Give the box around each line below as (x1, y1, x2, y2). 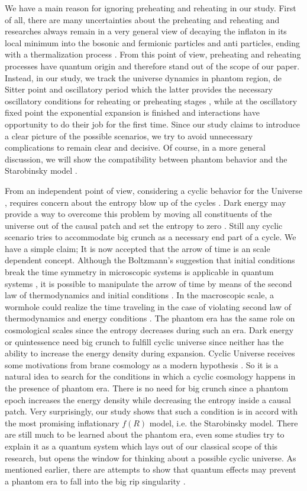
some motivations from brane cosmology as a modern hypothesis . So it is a (5, 358, 279, 371)
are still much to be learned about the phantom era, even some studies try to (5, 428, 285, 441)
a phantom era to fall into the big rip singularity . (5, 474, 186, 487)
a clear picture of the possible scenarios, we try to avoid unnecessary (5, 129, 253, 142)
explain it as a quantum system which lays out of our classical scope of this (5, 439, 278, 452)
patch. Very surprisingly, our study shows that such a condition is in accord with (5, 405, 298, 417)
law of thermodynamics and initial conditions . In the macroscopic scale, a (5, 289, 274, 301)
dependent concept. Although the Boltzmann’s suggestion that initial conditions (5, 254, 295, 266)
